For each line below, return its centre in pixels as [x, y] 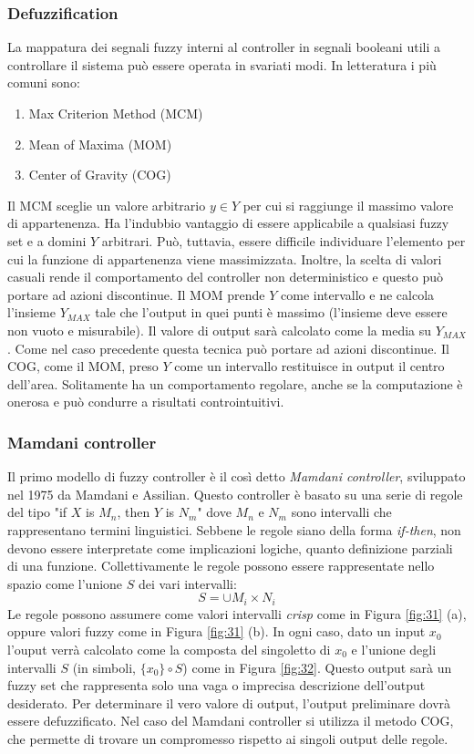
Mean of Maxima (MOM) [100, 144]
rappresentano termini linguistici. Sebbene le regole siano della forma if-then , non [234, 529]
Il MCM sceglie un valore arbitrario [107, 205]
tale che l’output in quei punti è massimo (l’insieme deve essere [271, 312]
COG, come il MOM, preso [83, 366]
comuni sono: [44, 83]
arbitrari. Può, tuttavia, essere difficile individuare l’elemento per [283, 240]
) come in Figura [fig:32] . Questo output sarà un [317, 667]
